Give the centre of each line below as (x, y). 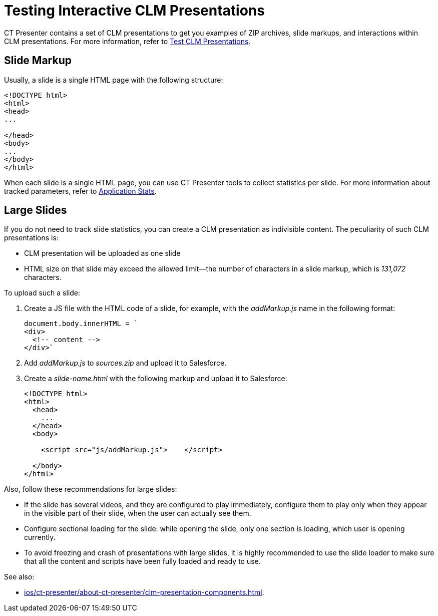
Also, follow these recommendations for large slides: (91, 489)
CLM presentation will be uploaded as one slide (102, 253)
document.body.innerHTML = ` (81, 324)
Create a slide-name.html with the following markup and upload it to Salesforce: (156, 379)
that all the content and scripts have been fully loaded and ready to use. (142, 561)
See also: (19, 577)
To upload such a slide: (42, 293)
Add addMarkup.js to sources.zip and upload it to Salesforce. (125, 363)
